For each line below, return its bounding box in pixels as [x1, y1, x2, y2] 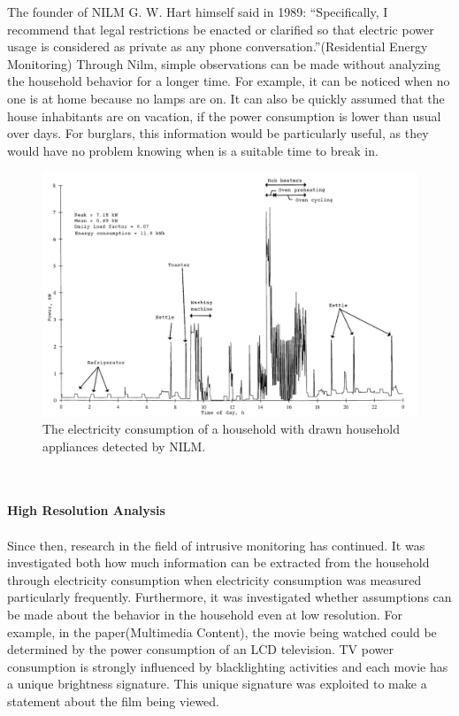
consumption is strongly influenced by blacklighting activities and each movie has [7, 657, 448, 675]
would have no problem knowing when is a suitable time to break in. [7, 141, 379, 159]
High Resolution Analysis [7, 501, 165, 520]
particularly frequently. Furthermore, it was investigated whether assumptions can [7, 588, 452, 606]
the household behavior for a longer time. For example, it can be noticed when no [7, 72, 450, 90]
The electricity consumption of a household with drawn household [42, 420, 400, 438]
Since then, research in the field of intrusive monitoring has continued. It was [7, 535, 425, 554]
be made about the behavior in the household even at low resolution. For [7, 605, 402, 624]
